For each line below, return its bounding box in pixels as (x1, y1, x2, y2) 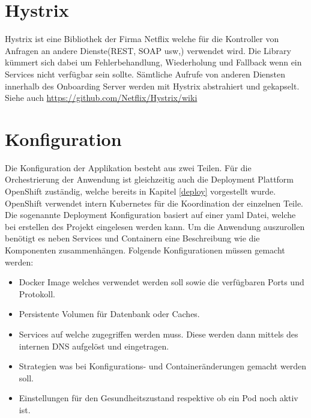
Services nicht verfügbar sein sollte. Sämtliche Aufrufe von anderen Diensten (5, 67, 285, 80)
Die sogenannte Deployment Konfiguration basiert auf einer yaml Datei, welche (5, 208, 296, 221)
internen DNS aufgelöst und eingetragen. (19, 339, 169, 352)
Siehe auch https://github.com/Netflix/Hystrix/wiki (5, 91, 198, 104)
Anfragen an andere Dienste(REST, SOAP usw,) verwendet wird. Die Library (5, 44, 291, 56)
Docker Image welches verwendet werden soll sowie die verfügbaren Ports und (19, 276, 304, 288)
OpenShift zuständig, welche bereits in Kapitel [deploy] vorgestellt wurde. (5, 185, 276, 197)
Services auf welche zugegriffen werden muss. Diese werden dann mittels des (19, 327, 298, 340)
